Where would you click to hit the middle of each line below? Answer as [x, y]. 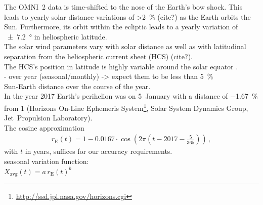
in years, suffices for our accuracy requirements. [99, 151]
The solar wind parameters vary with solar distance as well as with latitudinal [125, 46]
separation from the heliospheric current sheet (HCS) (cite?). [98, 56]
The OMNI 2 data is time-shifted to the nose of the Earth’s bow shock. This [123, 7]
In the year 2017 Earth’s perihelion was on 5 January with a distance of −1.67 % [131, 96]
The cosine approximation [44, 127]
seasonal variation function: [47, 161]
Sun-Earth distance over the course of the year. [77, 86]
